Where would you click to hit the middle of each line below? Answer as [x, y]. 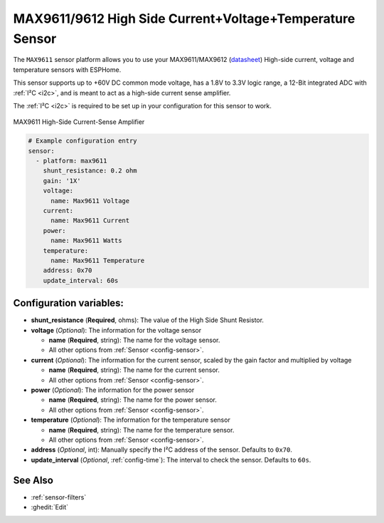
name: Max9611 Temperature [98, 260]
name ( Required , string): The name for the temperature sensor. [142, 430]
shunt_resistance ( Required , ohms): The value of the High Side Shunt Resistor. [148, 320]
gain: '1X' [62, 181]
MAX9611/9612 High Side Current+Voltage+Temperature [184, 19]
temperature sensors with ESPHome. [67, 69]
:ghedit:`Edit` [50, 507]
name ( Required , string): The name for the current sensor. [134, 370]
